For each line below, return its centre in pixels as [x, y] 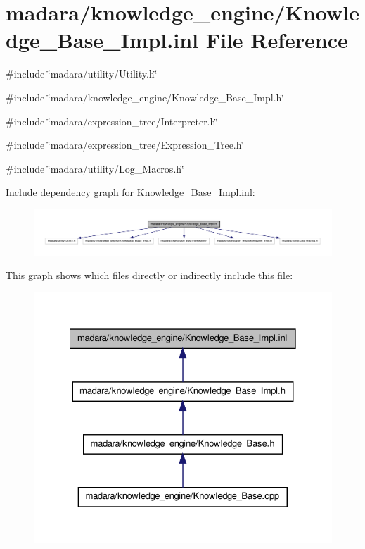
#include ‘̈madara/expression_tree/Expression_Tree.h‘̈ [125, 145]
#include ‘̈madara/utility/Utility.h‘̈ [82, 74]
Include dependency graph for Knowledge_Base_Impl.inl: [130, 192]
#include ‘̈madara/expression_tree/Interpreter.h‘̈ [112, 121]
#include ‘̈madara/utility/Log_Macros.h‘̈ [95, 168]
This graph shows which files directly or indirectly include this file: [149, 275]
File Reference [277, 40]
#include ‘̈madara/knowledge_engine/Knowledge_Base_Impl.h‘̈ [145, 97]
